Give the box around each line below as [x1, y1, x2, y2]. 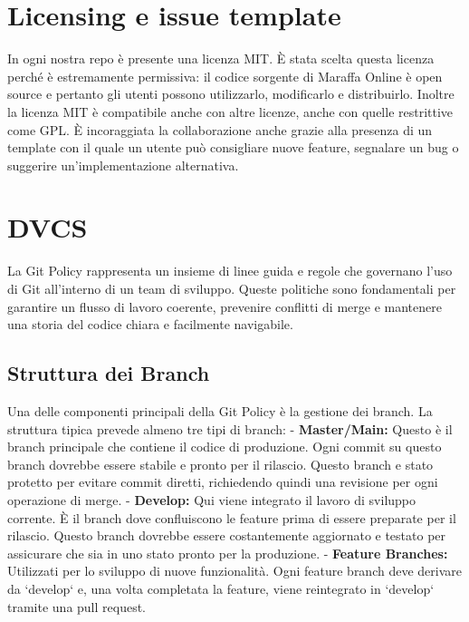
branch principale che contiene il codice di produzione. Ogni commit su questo [7, 437, 442, 456]
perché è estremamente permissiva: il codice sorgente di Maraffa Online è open [7, 66, 443, 85]
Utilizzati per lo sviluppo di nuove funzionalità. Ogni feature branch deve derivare [7, 561, 462, 580]
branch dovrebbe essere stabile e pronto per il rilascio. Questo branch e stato [7, 454, 434, 473]
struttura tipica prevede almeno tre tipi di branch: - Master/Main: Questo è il [7, 419, 453, 438]
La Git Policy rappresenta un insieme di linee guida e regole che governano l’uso [7, 261, 453, 280]
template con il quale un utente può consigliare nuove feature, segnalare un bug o [7, 138, 459, 157]
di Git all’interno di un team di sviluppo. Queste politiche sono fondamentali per [7, 279, 456, 297]
